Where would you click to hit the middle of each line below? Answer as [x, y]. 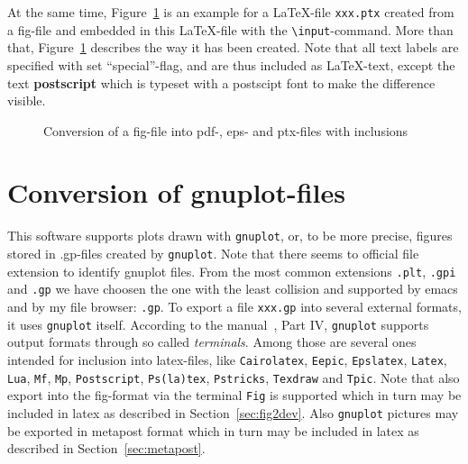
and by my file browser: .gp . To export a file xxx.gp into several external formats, [234, 307]
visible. [27, 100]
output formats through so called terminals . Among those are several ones [212, 342]
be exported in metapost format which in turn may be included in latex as [213, 430]
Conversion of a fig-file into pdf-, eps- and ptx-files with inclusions [226, 130]
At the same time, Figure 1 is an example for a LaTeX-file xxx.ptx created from [231, 12]
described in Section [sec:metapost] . [106, 448]
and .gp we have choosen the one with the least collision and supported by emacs [233, 289]
